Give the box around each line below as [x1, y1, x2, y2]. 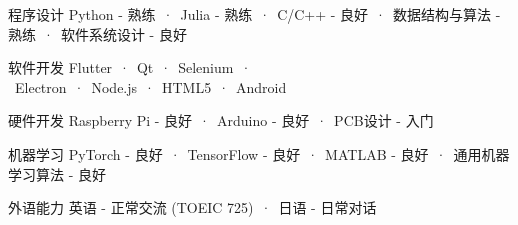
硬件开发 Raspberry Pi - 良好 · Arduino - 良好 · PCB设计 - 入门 [8, 110, 434, 131]
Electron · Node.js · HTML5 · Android [14, 76, 287, 97]
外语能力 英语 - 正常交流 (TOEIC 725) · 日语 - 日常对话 [8, 197, 377, 218]
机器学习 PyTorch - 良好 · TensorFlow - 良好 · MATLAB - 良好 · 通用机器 [8, 143, 510, 164]
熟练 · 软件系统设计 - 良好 [8, 23, 187, 44]
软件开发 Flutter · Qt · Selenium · [8, 57, 252, 78]
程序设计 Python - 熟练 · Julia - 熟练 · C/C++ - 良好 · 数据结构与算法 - [8, 4, 501, 24]
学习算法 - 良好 [8, 163, 106, 184]
